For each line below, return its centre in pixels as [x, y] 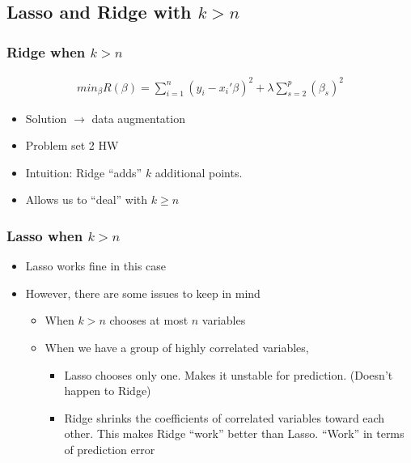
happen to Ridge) [108, 391]
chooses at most [149, 320]
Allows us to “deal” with [87, 200]
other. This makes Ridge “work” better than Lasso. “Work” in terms [234, 433]
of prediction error [110, 449]
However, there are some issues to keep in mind [143, 293]
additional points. [199, 172]
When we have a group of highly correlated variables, [177, 347]
